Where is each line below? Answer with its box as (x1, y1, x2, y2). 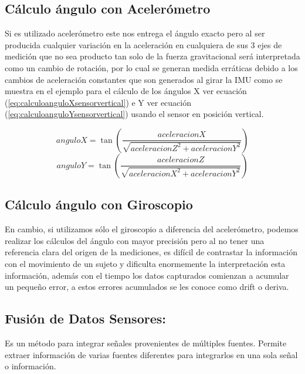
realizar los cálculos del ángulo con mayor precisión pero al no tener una (5, 234, 265, 246)
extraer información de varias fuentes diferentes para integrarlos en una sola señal (5, 348, 298, 360)
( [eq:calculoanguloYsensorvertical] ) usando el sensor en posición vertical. (5, 108, 264, 120)
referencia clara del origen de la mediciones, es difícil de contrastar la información (5, 246, 298, 258)
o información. (5, 360, 56, 372)
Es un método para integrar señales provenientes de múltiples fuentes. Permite (5, 336, 287, 349)
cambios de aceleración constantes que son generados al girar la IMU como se (5, 73, 283, 85)
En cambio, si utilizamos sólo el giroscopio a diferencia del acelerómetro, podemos (5, 223, 299, 235)
